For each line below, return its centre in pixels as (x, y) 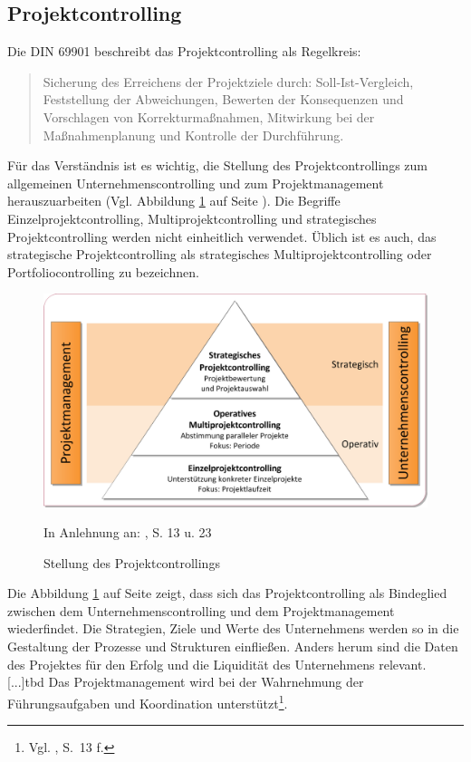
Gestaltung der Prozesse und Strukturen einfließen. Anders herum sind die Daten (233, 646)
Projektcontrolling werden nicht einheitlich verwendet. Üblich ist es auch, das (222, 236)
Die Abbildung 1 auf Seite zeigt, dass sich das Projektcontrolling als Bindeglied (227, 593)
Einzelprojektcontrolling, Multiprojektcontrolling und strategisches (192, 218)
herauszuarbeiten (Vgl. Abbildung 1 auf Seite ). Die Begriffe (174, 201)
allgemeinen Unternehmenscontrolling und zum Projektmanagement (196, 183)
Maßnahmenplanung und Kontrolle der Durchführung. (193, 135)
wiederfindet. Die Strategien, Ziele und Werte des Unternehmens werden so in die (233, 628)
